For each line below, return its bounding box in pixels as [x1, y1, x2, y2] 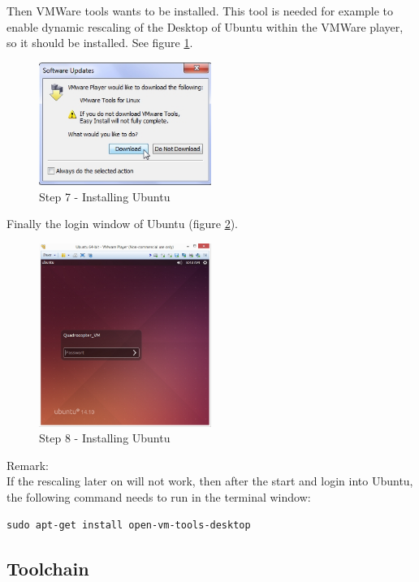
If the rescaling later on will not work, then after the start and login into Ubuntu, [6, 472, 413, 489]
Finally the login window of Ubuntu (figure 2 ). [6, 215, 238, 232]
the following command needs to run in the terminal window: [6, 488, 311, 505]
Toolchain [6, 555, 89, 580]
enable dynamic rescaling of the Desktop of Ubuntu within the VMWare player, [6, 18, 404, 35]
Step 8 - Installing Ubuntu [39, 429, 171, 446]
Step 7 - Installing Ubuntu [39, 188, 171, 205]
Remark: [6, 456, 49, 473]
